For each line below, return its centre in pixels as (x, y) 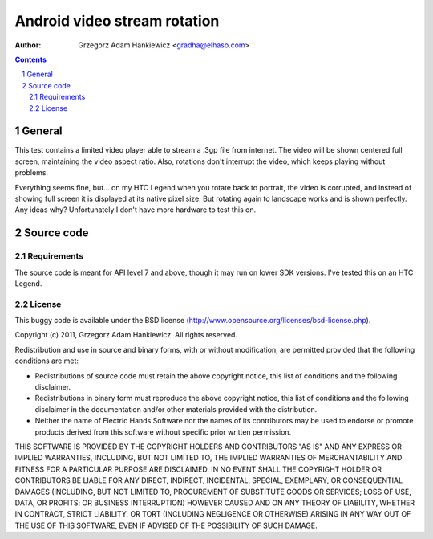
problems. (31, 173)
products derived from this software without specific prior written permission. (163, 432)
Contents (31, 59)
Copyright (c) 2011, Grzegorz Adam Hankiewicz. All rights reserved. (126, 335)
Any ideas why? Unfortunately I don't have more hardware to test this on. (136, 210)
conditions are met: (47, 361)
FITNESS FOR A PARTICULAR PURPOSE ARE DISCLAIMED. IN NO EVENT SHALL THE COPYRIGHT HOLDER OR (198, 469)
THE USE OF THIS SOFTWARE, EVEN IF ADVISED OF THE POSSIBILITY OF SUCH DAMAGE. (166, 525)
